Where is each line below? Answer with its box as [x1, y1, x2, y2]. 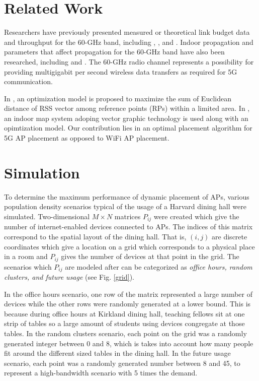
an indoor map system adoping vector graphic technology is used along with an [4, 112, 248, 123]
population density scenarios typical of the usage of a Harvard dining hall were [4, 201, 246, 212]
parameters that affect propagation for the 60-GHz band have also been [4, 46, 225, 57]
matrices [114, 211, 141, 221]
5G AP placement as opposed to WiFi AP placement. [4, 133, 169, 143]
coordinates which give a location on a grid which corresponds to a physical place [4, 241, 255, 251]
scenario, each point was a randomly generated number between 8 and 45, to [4, 357, 240, 368]
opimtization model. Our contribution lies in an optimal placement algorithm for [4, 122, 252, 133]
